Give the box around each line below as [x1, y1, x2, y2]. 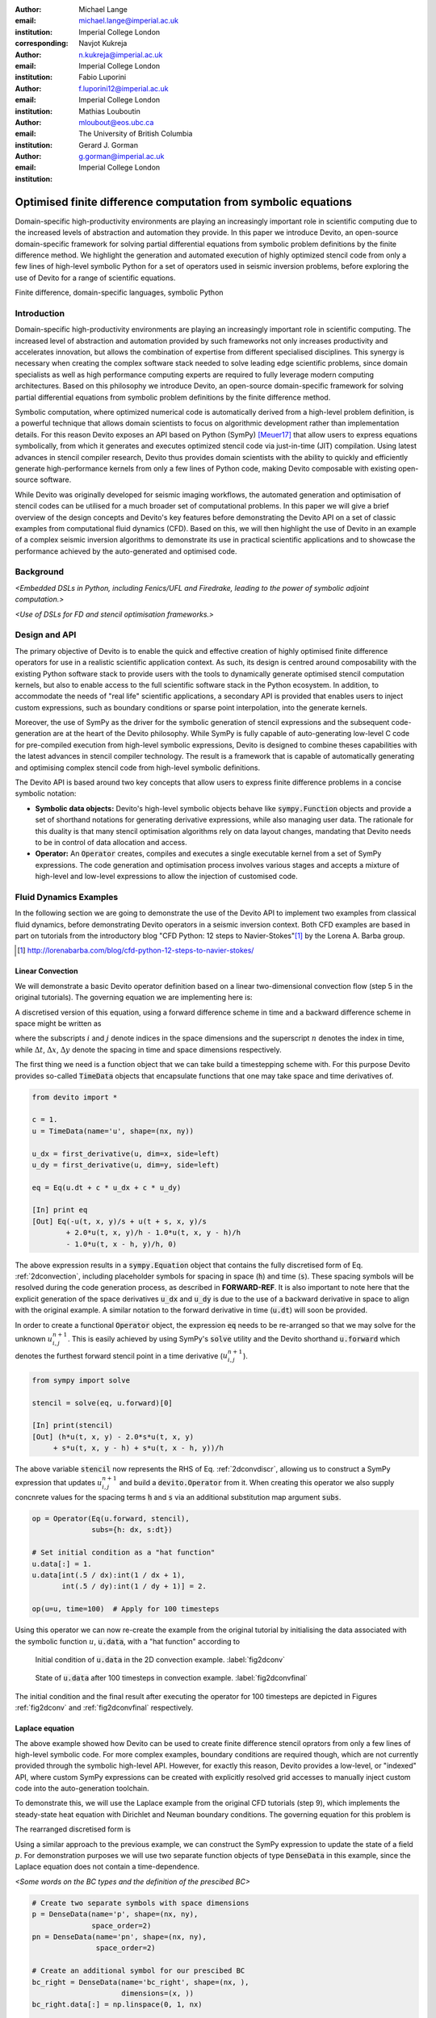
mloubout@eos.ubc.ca [78, 117, 154, 127]
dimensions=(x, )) [121, 1988, 194, 1998]
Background [15, 566, 65, 577]
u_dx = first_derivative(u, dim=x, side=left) [31, 1149, 220, 1158]
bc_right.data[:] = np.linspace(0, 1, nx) [31, 2000, 203, 2009]
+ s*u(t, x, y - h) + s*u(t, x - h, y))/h [52, 1443, 224, 1453]
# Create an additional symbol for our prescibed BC [31, 1966, 245, 1975]
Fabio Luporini [78, 73, 127, 82]
